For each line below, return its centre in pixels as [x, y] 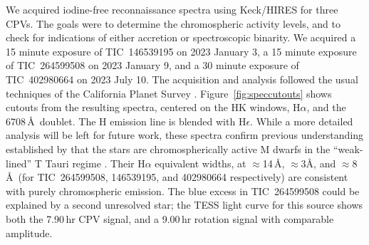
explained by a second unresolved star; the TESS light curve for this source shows [184, 205]
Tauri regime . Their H [95, 163]
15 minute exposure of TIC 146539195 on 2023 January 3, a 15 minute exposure [181, 51]
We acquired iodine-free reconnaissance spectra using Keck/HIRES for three [172, 9]
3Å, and [318, 163]
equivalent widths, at [201, 163]
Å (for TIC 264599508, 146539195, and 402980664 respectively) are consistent [177, 177]
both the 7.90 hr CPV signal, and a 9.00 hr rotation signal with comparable [170, 218]
